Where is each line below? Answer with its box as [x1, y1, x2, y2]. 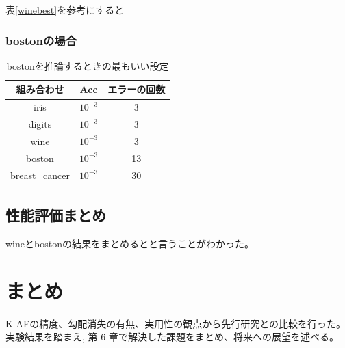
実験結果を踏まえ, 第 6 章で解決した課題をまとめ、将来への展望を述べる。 [5, 330, 339, 344]
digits [28, 117, 52, 131]
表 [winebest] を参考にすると [5, 3, 125, 16]
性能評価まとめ [5, 204, 106, 226]
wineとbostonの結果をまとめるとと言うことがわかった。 [5, 236, 254, 250]
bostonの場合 [5, 31, 77, 49]
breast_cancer [10, 168, 70, 182]
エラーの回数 [107, 82, 166, 96]
